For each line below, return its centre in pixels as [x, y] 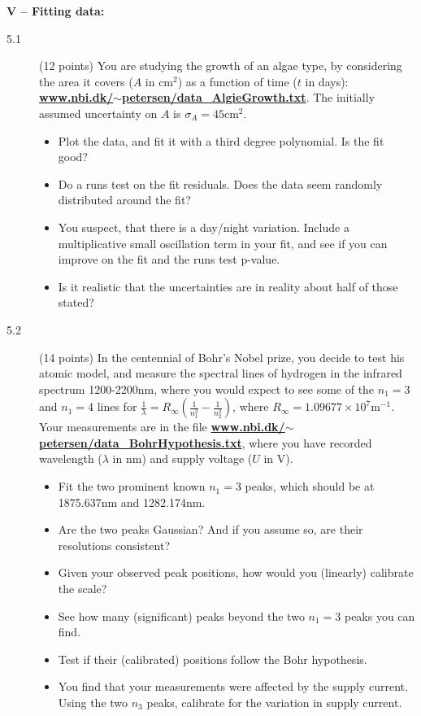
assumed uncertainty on [98, 113]
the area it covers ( [86, 81]
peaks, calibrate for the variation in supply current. [274, 702]
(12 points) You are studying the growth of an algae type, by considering [221, 65]
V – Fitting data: [56, 11]
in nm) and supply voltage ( [182, 458]
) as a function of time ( [237, 81]
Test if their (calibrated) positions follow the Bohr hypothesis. [213, 659]
